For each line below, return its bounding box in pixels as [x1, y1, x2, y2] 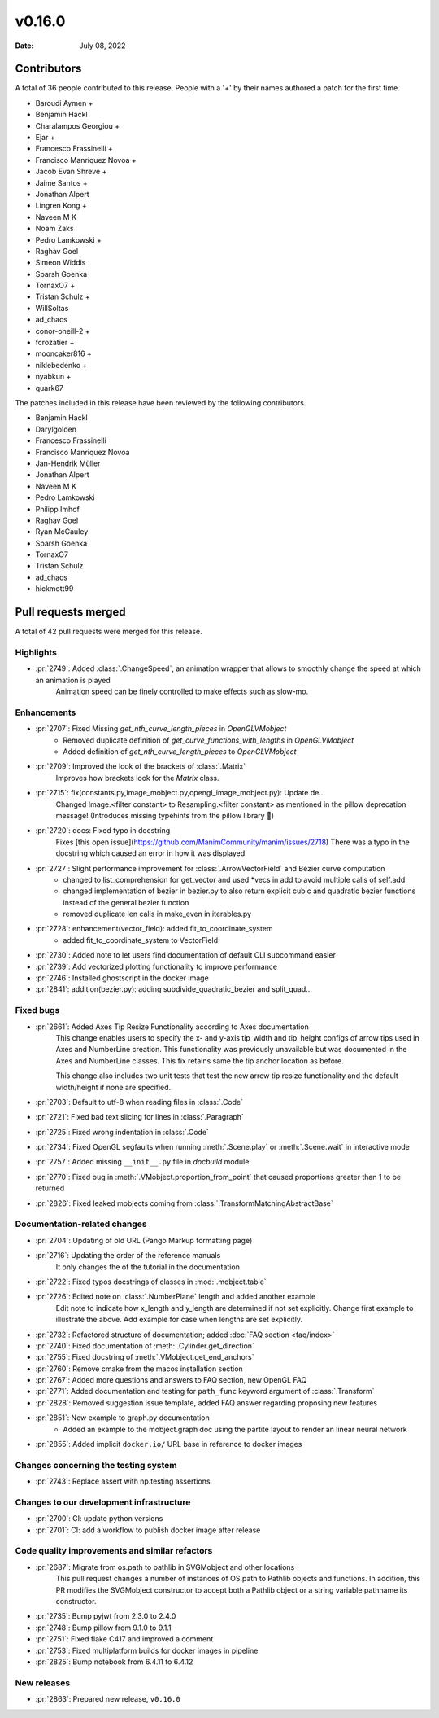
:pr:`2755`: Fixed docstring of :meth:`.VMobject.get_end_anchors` [35, 1352, 254, 1362]
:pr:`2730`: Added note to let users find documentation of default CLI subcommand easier [35, 950, 337, 960]
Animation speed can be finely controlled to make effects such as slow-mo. [55, 686, 309, 696]
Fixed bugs [15, 1005, 60, 1016]
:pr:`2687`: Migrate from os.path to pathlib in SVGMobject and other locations [35, 1562, 295, 1571]
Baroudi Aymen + [35, 98, 93, 107]
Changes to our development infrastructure [15, 1497, 191, 1508]
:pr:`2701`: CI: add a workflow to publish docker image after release [35, 1525, 261, 1535]
